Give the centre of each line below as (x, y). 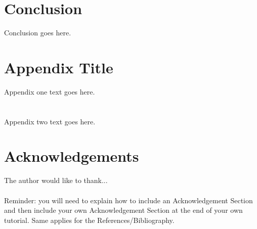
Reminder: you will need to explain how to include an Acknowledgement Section (128, 200)
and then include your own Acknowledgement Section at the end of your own (123, 210)
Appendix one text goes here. (50, 91)
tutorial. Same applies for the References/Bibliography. (89, 220)
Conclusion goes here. (38, 33)
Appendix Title (59, 67)
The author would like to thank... (56, 180)
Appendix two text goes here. (50, 121)
